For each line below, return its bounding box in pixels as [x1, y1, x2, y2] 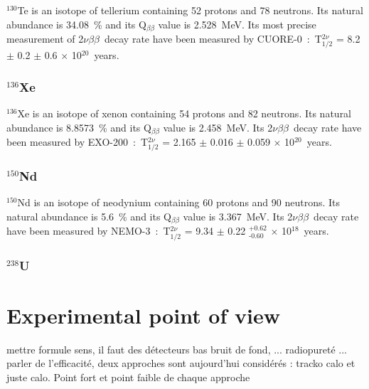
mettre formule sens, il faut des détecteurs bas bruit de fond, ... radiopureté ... [6, 341, 347, 356]
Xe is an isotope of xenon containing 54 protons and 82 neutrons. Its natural [17, 106, 352, 121]
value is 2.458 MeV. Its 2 [163, 119, 273, 134]
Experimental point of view [6, 300, 280, 329]
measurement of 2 [6, 31, 84, 46]
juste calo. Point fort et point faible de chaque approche [6, 369, 250, 384]
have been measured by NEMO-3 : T [6, 223, 171, 238]
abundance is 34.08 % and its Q [6, 16, 146, 31]
